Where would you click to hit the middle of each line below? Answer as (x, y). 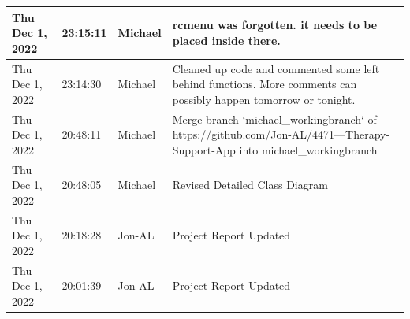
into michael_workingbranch (308, 149)
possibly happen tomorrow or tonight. (264, 99)
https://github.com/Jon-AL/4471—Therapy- (281, 134)
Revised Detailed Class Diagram (250, 185)
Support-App (204, 149)
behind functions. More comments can (265, 84)
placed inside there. (226, 40)
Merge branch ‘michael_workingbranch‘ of (274, 119)
